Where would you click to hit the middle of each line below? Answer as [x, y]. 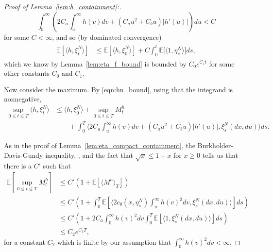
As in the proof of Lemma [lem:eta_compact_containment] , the [100, 145]
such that [57, 166]
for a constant [25, 242]
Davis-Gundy [24, 155]
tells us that [220, 155]
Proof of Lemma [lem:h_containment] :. [63, 6]
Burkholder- [215, 145]
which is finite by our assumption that [114, 242]
